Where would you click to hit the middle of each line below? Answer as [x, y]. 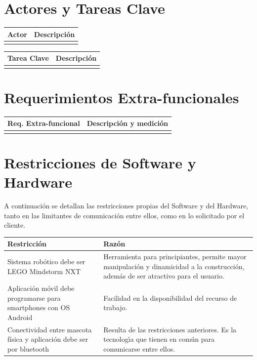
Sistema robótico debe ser [46, 261]
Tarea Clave [28, 58]
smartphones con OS [39, 307]
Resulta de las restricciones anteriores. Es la [170, 329]
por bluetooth [28, 349]
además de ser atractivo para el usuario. [164, 276]
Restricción [27, 244]
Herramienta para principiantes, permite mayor [175, 257]
